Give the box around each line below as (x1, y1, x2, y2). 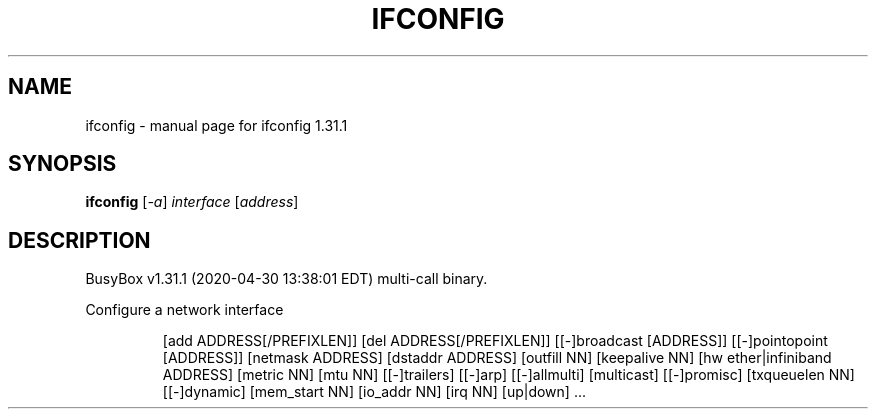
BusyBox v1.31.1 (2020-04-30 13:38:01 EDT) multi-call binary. (85, 270, 488, 288)
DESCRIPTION (8, 227, 151, 253)
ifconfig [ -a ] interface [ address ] (85, 193, 299, 211)
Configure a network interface (85, 301, 284, 319)
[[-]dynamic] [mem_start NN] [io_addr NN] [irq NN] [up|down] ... (162, 383, 586, 401)
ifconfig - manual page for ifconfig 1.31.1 (85, 116, 348, 134)
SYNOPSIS (8, 151, 117, 177)
